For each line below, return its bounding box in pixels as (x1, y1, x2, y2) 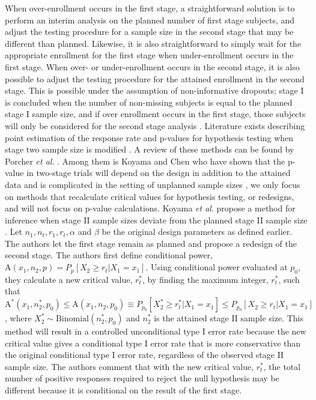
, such (278, 273, 300, 285)
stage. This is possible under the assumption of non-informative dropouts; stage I (5, 84, 304, 97)
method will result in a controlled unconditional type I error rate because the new (5, 325, 306, 338)
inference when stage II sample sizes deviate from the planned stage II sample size (5, 213, 308, 226)
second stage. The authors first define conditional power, (5, 249, 213, 261)
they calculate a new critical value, (5, 273, 133, 285)
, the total (263, 360, 301, 372)
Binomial (55, 315, 89, 324)
